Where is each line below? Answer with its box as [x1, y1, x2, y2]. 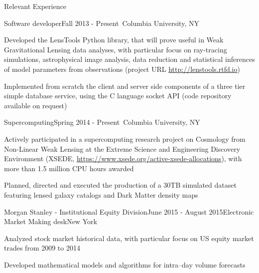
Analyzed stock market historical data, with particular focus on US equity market [4, 233, 254, 243]
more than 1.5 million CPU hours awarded [4, 163, 134, 173]
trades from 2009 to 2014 [4, 243, 80, 253]
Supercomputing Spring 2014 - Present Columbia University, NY [4, 117, 200, 127]
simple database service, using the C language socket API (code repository [4, 90, 232, 101]
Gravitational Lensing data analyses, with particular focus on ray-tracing [4, 44, 227, 54]
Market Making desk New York [4, 216, 97, 227]
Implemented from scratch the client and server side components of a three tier [4, 80, 246, 91]
